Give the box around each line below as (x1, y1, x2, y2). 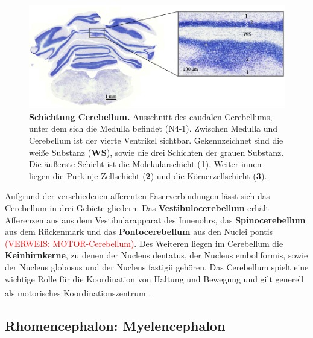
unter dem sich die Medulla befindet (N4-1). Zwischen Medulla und (29, 122, 278, 135)
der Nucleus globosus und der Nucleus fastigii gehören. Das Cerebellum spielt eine (5, 260, 309, 273)
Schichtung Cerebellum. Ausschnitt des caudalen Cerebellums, (29, 110, 273, 123)
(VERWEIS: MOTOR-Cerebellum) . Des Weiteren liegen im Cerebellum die (5, 237, 283, 249)
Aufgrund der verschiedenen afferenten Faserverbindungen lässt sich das (5, 190, 270, 202)
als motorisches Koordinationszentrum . (5, 286, 151, 299)
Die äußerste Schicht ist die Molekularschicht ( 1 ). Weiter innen (29, 158, 262, 170)
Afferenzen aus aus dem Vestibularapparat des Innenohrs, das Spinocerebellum (5, 213, 306, 226)
